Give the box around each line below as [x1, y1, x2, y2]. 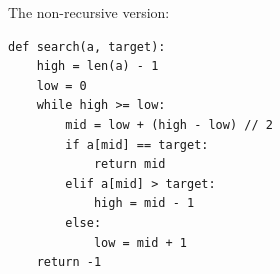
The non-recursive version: [8, 2, 170, 22]
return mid [93, 157, 166, 172]
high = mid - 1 [93, 196, 195, 211]
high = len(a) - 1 [36, 59, 159, 74]
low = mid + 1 [93, 235, 187, 250]
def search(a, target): [8, 39, 166, 54]
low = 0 [36, 78, 87, 93]
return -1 [36, 255, 102, 270]
